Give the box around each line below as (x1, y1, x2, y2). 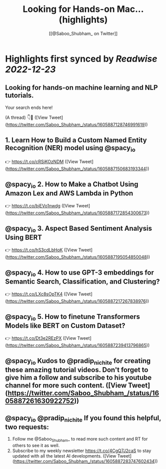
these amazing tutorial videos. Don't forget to (5, 366, 149, 374)
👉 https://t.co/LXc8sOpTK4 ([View (5, 291, 77, 297)
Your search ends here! (5, 104, 53, 110)
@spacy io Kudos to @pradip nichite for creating (5, 357, 151, 367)
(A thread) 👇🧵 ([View (5, 114, 48, 120)
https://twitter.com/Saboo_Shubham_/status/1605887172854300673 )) (6, 210, 150, 216)
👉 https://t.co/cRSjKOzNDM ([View (5, 158, 78, 165)
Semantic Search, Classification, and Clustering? (5, 278, 160, 286)
